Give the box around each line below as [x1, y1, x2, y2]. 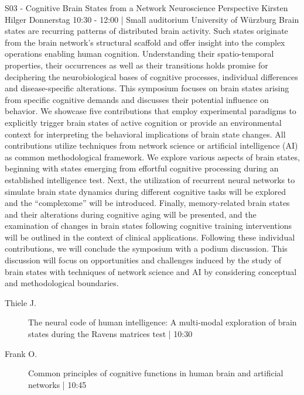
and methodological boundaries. [5, 277, 119, 289]
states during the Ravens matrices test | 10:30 [28, 328, 193, 340]
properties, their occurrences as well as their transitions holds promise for [5, 59, 268, 71]
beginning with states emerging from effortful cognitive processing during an [5, 162, 279, 174]
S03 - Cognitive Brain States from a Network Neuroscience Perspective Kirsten [5, 2, 288, 13]
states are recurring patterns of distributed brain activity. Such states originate [5, 25, 288, 37]
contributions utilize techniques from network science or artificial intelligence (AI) [5, 139, 298, 152]
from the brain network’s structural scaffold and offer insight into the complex [5, 36, 285, 48]
